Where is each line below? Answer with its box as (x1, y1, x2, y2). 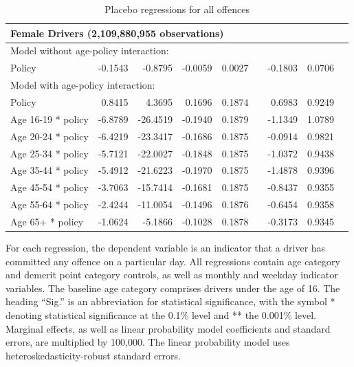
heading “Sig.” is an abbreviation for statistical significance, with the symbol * (5, 294, 335, 309)
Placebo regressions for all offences (104, 2, 250, 16)
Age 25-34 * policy (10, 146, 89, 160)
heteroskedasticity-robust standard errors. (5, 348, 181, 362)
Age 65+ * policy (10, 214, 84, 228)
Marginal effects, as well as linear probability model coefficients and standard (5, 321, 331, 335)
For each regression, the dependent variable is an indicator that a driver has (5, 240, 326, 254)
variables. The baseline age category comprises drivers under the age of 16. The (5, 280, 340, 295)
